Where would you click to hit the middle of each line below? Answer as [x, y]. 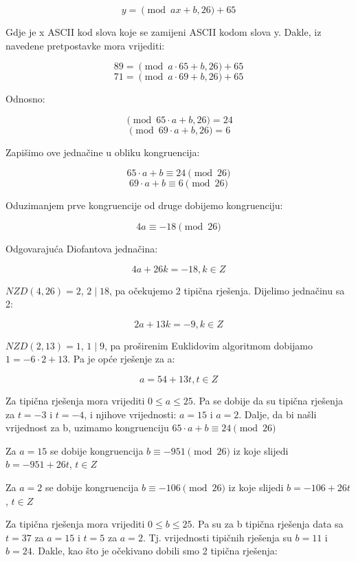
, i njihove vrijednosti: [130, 414]
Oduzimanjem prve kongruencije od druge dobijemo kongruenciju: [144, 205]
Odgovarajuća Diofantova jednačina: [82, 248]
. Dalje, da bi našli [278, 414]
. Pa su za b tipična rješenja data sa [268, 524]
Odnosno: [25, 99]
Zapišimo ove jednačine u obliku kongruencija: [103, 152]
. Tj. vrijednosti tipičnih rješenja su [217, 537]
